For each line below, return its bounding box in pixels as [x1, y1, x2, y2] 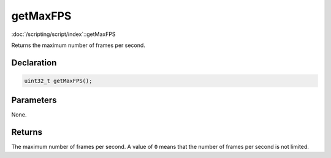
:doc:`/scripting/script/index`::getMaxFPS [11, 31, 116, 38]
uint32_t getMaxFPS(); [24, 77, 93, 84]
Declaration [11, 57, 57, 68]
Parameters [11, 95, 57, 106]
